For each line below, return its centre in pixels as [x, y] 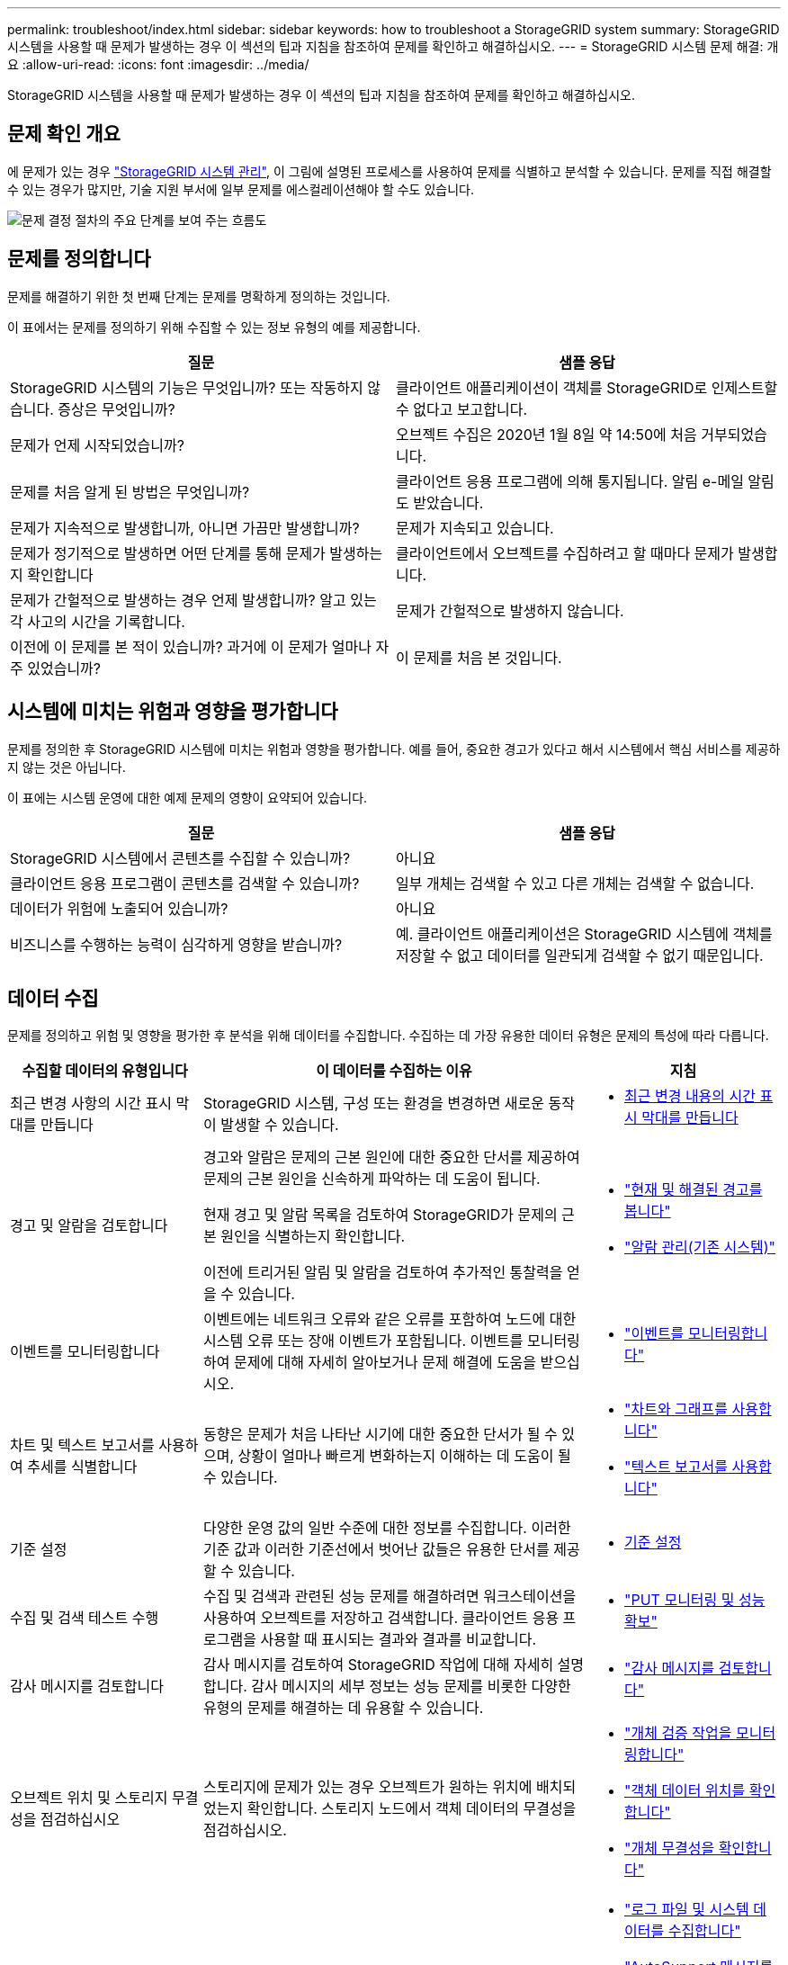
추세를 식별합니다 [82, 1467]
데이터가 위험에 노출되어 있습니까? [119, 908]
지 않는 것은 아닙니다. [67, 767]
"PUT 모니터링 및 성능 [695, 1600]
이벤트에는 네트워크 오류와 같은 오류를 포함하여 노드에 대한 [390, 1319]
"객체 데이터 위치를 [685, 1791]
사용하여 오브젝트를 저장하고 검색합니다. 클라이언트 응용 [381, 1618]
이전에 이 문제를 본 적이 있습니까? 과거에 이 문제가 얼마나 [191, 646]
